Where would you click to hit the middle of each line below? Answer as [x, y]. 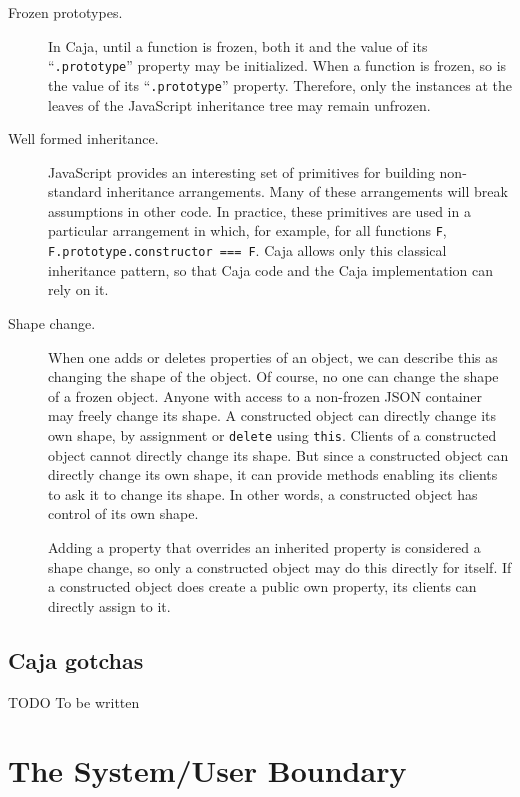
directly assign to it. [109, 605]
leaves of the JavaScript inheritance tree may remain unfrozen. [239, 104]
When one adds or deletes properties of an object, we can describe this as [273, 356]
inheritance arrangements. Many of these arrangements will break [307, 191]
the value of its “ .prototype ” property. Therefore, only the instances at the [280, 84]
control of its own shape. [123, 513]
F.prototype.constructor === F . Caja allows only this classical [247, 250]
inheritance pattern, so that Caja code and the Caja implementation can [271, 269]
